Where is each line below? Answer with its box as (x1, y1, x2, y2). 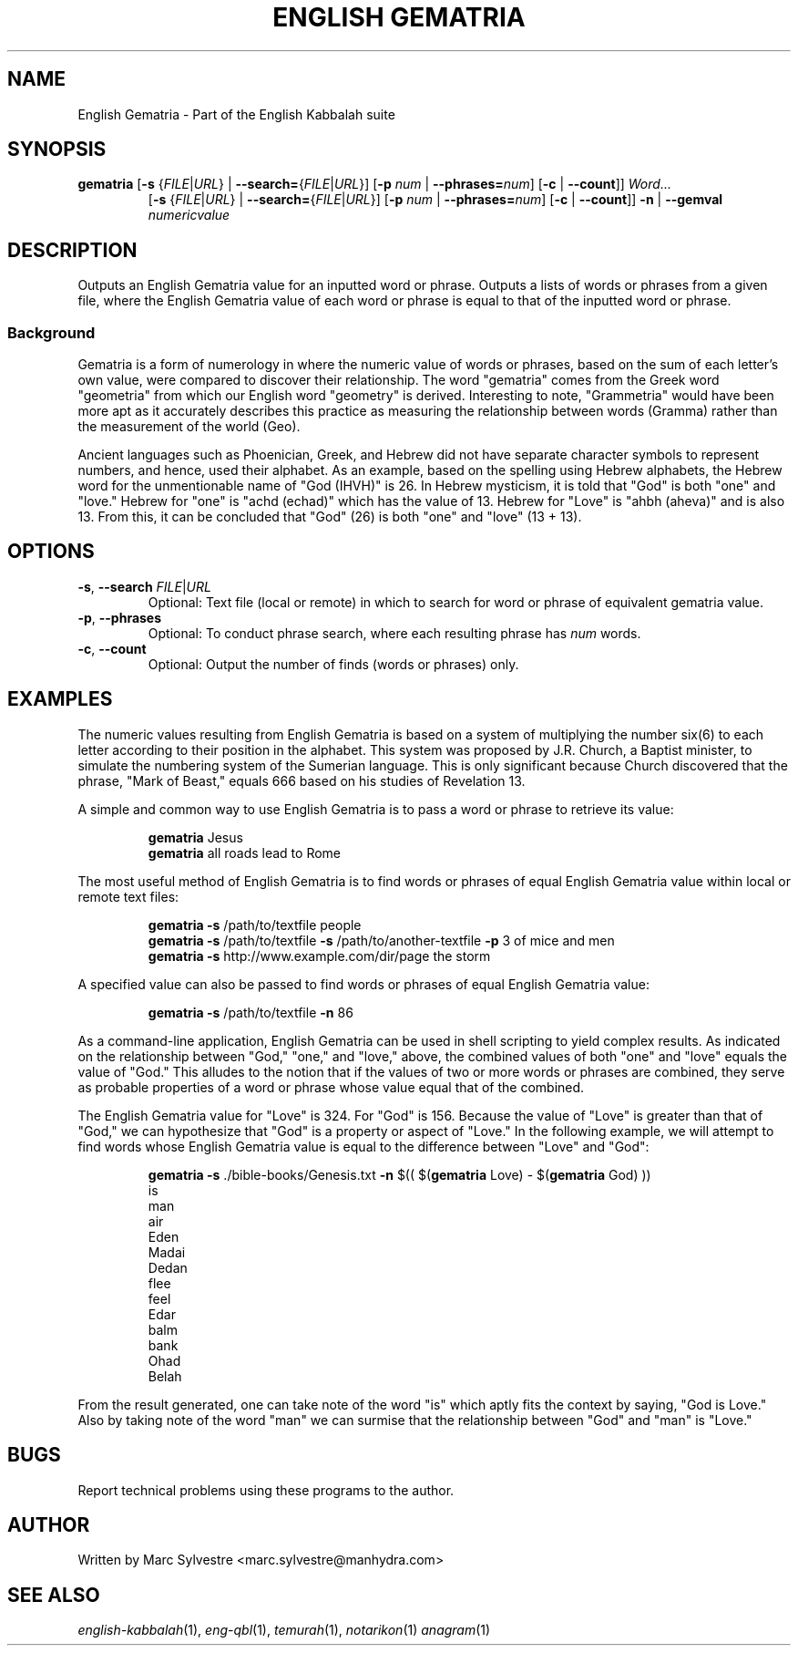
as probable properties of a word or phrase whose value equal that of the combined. (77, 1079, 585, 1095)
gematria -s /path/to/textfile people (148, 916, 362, 933)
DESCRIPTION (7, 238, 138, 262)
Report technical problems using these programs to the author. (77, 1482, 455, 1498)
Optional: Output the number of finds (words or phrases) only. (148, 656, 519, 672)
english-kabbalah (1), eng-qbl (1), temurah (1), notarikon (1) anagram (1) (77, 1622, 491, 1638)
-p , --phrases (77, 609, 162, 625)
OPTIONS (7, 540, 95, 563)
